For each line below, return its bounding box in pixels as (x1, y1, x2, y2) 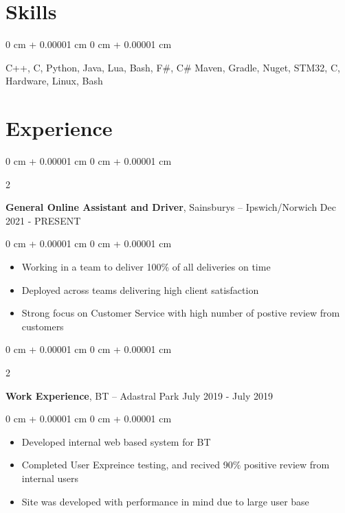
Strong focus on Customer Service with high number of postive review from (21, 306, 340, 320)
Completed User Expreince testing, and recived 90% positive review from (21, 457, 330, 472)
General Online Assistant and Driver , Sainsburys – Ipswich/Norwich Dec (5, 200, 336, 214)
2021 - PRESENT (5, 213, 81, 227)
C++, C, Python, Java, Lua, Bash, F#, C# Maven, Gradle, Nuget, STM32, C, (5, 60, 340, 74)
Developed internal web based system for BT (21, 434, 211, 448)
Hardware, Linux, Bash (5, 73, 103, 88)
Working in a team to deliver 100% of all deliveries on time (21, 260, 271, 273)
